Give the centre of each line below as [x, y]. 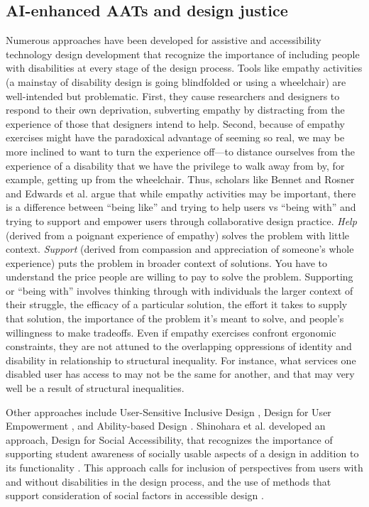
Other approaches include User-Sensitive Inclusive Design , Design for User [169, 411]
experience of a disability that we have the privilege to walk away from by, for [175, 165]
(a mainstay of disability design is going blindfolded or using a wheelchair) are [176, 81]
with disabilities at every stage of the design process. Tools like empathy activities [184, 68]
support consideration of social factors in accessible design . [135, 495]
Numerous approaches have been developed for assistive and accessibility [164, 40]
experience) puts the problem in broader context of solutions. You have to [167, 262]
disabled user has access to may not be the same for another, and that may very [180, 374]
